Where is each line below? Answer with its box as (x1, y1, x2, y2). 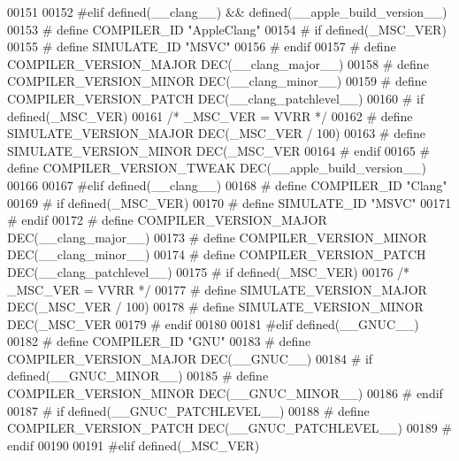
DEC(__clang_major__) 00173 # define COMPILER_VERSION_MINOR (7, 227, 427, 246)
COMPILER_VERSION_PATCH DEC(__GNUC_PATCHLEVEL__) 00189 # (7, 419, 452, 437)
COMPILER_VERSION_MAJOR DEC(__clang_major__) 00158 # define (7, 54, 429, 73)
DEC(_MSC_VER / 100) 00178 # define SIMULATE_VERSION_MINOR (7, 297, 424, 316)
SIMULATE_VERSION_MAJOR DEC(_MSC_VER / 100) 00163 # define (7, 124, 425, 142)
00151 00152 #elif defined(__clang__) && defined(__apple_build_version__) (7, 3, 448, 20)
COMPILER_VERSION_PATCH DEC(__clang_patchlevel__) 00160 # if (7, 88, 425, 107)
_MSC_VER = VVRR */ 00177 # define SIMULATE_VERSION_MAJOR (7, 280, 427, 298)
